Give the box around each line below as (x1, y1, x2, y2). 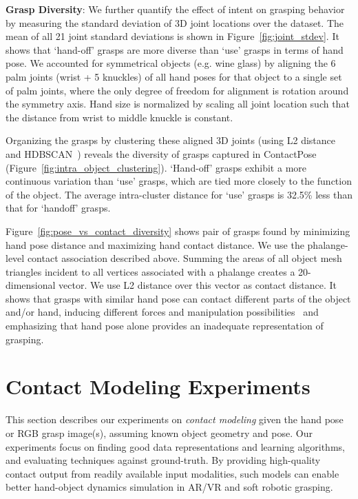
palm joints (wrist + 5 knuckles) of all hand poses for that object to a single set (6, 69, 342, 83)
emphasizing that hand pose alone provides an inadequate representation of (6, 318, 324, 333)
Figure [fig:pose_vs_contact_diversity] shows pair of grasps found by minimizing (6, 223, 350, 238)
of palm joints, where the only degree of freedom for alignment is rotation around (6, 83, 349, 97)
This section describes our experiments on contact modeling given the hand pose (6, 412, 344, 427)
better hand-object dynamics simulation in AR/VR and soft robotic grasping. (6, 480, 333, 494)
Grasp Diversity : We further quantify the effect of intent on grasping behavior (6, 2, 345, 16)
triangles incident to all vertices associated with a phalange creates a (6, 264, 295, 278)
